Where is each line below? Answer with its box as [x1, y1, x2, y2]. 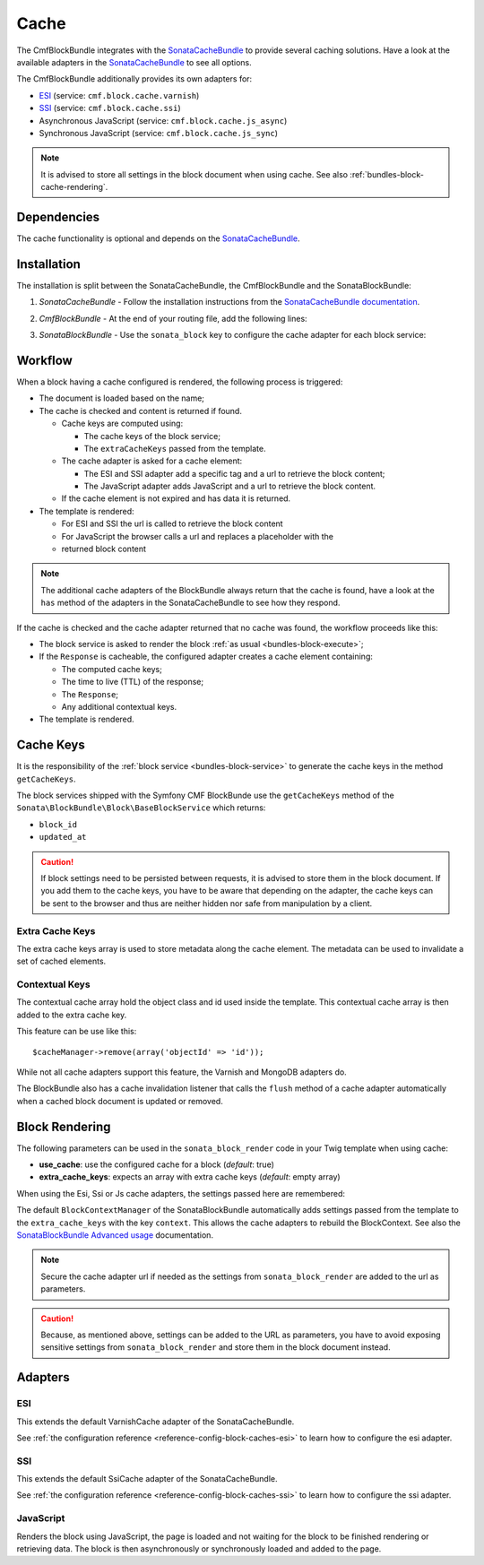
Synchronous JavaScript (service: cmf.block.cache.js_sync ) [39, 127, 278, 138]
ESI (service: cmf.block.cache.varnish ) [39, 90, 200, 100]
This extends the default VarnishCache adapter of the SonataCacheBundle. [16, 1416, 295, 1427]
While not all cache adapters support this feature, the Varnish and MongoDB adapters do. [16, 1067, 347, 1077]
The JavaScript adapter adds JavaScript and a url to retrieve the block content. [83, 480, 376, 492]
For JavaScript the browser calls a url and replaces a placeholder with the [61, 531, 334, 541]
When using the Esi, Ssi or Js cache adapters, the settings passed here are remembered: [16, 1188, 345, 1198]
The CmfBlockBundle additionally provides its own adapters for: [16, 73, 253, 84]
